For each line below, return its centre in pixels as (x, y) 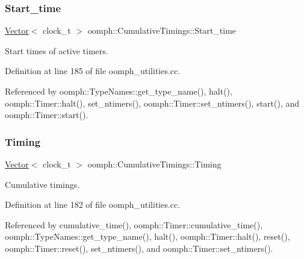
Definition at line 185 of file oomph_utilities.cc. (93, 71)
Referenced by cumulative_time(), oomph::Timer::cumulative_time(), (134, 224)
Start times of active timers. (57, 50)
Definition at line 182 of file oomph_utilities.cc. (93, 204)
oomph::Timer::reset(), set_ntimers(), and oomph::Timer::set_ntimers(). (139, 248)
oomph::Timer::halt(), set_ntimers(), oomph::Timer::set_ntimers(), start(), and (152, 103)
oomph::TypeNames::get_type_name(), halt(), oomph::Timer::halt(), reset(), (147, 236)
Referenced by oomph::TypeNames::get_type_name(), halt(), (119, 91)
